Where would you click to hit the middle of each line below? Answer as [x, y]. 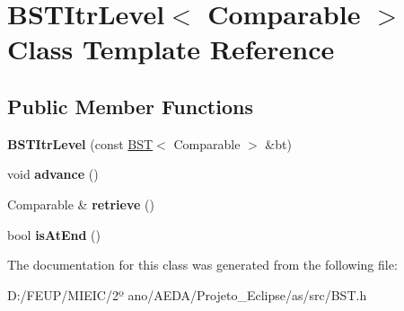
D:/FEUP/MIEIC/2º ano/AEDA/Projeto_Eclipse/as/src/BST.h [187, 294]
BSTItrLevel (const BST [80, 143]
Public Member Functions [130, 106]
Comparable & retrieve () [81, 204]
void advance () [53, 174]
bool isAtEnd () [54, 234]
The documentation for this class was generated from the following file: [202, 265]
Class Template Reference [171, 49]
